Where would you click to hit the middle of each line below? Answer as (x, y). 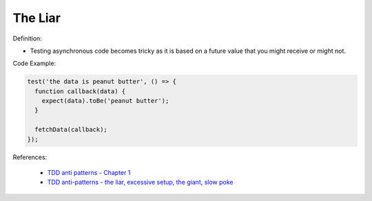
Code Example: (34, 63)
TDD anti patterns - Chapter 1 (89, 173)
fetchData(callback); (71, 130)
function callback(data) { (80, 91)
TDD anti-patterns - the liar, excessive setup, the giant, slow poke (140, 182)
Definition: (28, 38)
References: (30, 157)
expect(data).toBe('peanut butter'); (105, 101)
